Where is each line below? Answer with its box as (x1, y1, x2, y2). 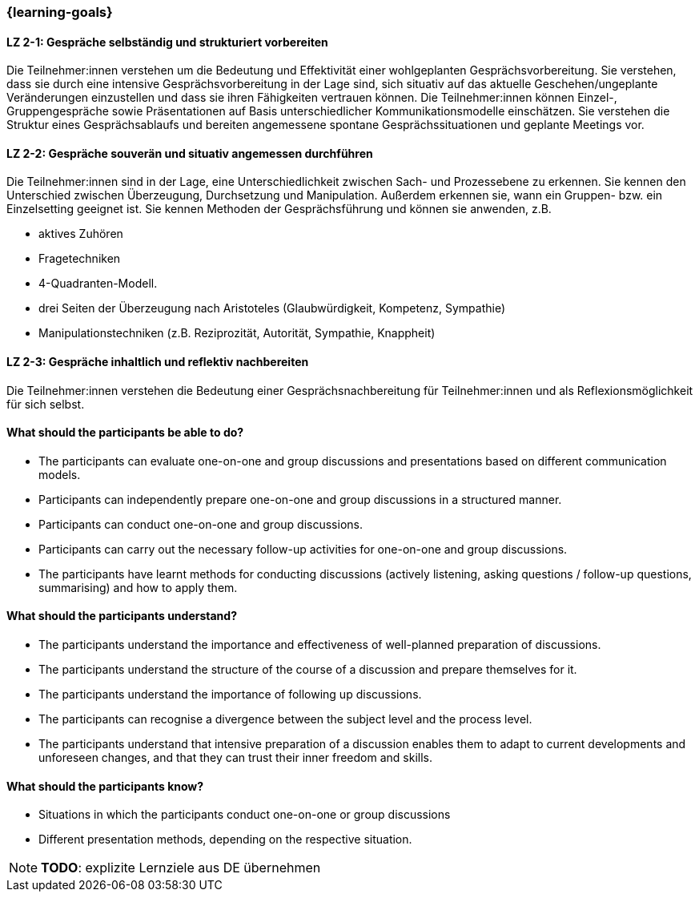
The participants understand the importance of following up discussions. (38, 687, 422, 702)
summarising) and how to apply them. (38, 580, 238, 594)
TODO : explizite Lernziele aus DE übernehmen (41, 860, 321, 876)
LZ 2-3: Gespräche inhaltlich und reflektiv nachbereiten (6, 355, 309, 369)
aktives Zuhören (38, 227, 123, 241)
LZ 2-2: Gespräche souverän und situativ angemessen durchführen (6, 146, 373, 160)
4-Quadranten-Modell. (38, 276, 158, 291)
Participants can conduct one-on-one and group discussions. (38, 517, 363, 531)
